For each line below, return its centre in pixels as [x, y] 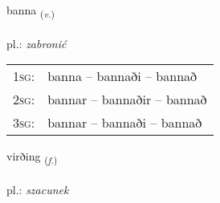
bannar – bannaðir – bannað [127, 99]
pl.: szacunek [38, 190]
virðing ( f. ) [32, 157]
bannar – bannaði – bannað [125, 123]
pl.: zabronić [37, 43]
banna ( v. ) [31, 11]
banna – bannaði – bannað [122, 76]
